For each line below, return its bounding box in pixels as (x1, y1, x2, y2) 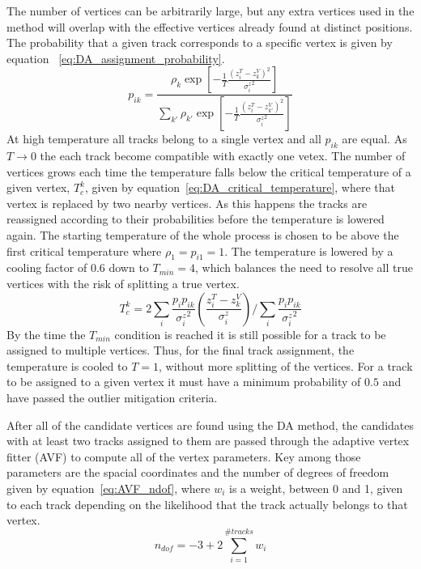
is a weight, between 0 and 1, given (229, 479, 403, 496)
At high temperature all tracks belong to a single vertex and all (6, 130, 321, 147)
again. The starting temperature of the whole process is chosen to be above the (6, 227, 399, 244)
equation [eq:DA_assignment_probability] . (6, 49, 225, 66)
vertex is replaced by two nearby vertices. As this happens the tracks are (6, 194, 368, 211)
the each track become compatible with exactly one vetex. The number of (40, 147, 406, 164)
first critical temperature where (6, 242, 162, 259)
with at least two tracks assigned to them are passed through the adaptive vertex (6, 432, 410, 449)
